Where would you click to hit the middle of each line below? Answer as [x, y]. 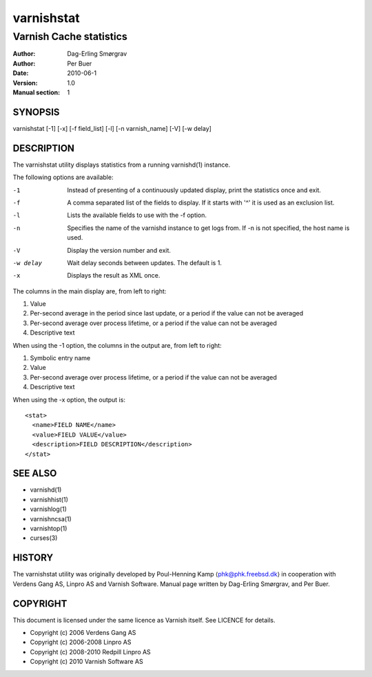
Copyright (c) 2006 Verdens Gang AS [83, 632]
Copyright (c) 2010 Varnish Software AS [87, 662]
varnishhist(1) [49, 499]
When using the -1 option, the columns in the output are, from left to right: [117, 345]
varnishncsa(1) [51, 519]
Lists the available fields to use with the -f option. [137, 215]
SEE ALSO [35, 473]
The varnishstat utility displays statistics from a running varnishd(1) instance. [122, 165]
